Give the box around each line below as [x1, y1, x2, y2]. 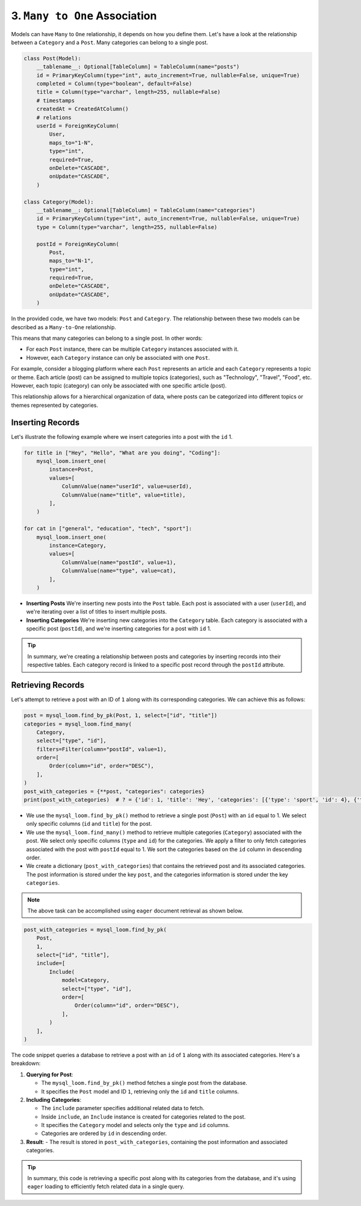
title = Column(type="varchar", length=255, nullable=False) [36, 89, 221, 96]
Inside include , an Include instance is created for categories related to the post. [41, 1113, 246, 1120]
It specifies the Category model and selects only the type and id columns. [41, 1122, 230, 1129]
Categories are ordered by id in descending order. [41, 1130, 167, 1137]
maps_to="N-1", [49, 257, 94, 265]
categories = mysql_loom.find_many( [23, 720, 132, 727]
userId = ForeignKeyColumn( [36, 122, 120, 130]
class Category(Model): [23, 198, 94, 205]
